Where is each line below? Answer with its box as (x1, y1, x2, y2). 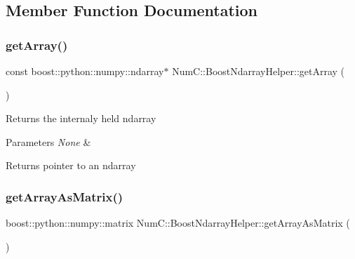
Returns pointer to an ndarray (6, 158, 136, 173)
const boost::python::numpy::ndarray (6, 64, 164, 78)
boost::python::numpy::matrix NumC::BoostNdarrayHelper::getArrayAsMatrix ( (6, 215, 350, 230)
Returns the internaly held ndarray (6, 111, 156, 126)
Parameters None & (6, 134, 91, 149)
